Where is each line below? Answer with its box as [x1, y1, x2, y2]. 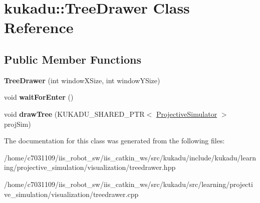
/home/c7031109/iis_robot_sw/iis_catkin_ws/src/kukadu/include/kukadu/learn [4, 152, 256, 162]
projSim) [4, 118, 31, 129]
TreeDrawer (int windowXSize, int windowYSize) [4, 75, 160, 85]
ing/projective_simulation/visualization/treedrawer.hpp [4, 162, 176, 172]
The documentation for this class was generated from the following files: [4, 135, 225, 146]
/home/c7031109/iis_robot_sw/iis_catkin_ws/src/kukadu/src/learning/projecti [4, 178, 253, 189]
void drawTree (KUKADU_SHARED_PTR [4, 108, 145, 119]
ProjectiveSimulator [156, 108, 217, 119]
